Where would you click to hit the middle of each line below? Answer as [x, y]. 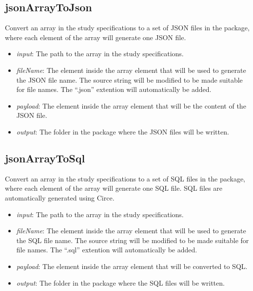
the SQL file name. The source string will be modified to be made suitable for [133, 240]
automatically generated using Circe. [60, 197]
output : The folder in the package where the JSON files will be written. [123, 131]
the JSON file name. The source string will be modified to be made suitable [129, 79]
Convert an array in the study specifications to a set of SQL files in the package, [125, 178]
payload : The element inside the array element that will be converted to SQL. [132, 266]
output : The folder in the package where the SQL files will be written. [120, 282]
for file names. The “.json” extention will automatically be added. [114, 89]
